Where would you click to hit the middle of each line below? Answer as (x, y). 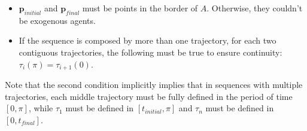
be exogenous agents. (57, 20)
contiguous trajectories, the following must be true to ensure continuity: (151, 52)
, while (41, 108)
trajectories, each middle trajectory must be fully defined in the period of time (149, 96)
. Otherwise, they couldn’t (255, 8)
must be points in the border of (140, 8)
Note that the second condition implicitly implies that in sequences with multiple (154, 85)
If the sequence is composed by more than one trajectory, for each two (148, 40)
